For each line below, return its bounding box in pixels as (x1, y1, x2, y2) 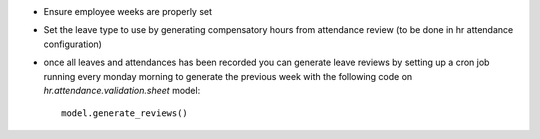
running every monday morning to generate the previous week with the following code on (43, 70, 413, 82)
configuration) (43, 38, 102, 50)
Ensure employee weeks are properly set (43, 6, 213, 17)
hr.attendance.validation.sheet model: (43, 84, 201, 96)
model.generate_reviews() (61, 108, 189, 119)
